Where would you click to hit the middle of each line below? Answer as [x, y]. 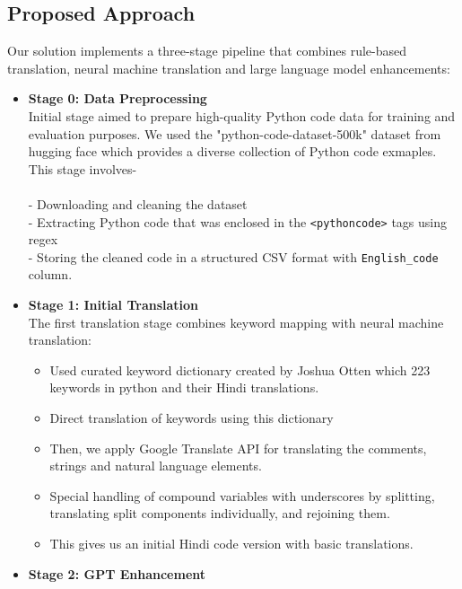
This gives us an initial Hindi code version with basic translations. [231, 543]
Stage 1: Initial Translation [113, 305]
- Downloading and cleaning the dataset [138, 203]
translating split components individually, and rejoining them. [220, 513]
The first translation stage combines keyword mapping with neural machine [236, 322]
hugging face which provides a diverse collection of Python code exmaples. [232, 151]
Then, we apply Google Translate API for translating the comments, [238, 448]
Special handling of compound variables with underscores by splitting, [242, 495]
